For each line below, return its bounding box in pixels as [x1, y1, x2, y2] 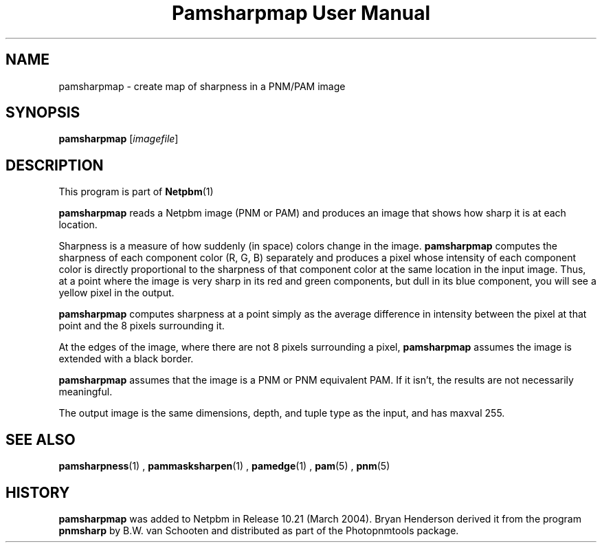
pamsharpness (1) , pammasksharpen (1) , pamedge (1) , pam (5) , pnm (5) [58, 460, 390, 472]
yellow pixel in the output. [58, 287, 175, 299]
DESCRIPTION [5, 156, 104, 174]
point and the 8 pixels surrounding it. [58, 320, 225, 332]
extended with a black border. [58, 353, 194, 365]
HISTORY [5, 483, 70, 501]
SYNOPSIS [5, 104, 80, 122]
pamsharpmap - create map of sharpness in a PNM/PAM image [58, 80, 346, 92]
